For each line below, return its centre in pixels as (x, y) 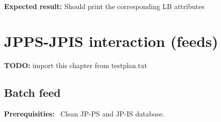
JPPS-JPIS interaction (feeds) (111, 41)
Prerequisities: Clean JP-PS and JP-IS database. (84, 113)
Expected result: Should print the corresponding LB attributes (104, 6)
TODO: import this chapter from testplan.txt (76, 65)
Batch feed (32, 92)
